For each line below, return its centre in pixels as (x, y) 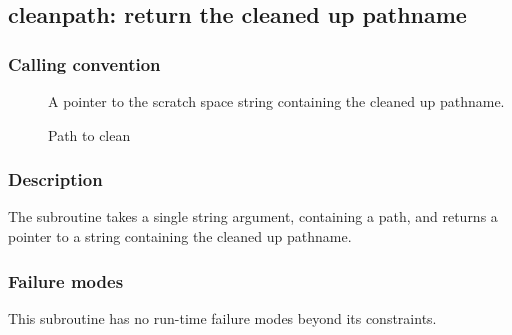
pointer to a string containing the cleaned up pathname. (180, 236)
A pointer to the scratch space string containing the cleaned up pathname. (276, 101)
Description (55, 179)
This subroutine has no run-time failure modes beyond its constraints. (222, 317)
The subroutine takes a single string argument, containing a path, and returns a (253, 216)
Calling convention (84, 63)
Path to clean (89, 134)
